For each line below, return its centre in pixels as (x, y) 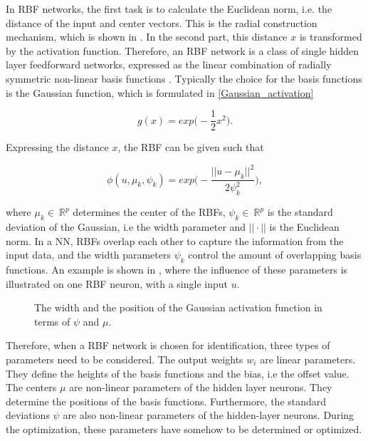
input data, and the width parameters (88, 255)
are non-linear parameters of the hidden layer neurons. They (201, 387)
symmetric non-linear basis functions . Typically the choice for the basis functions (184, 78)
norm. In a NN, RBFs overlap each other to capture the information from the (175, 240)
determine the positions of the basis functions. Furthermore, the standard (166, 401)
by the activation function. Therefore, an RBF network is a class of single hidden (183, 50)
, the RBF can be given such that (191, 147)
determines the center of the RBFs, (149, 212)
